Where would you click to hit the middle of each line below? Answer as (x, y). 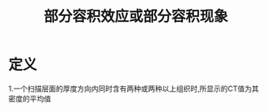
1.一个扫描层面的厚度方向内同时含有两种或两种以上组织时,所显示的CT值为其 (134, 88)
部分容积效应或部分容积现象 (136, 16)
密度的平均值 (30, 98)
